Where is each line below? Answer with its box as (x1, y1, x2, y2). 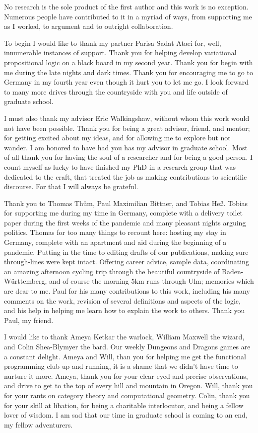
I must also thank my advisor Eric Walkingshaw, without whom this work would (4, 112, 250, 123)
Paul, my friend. (4, 315, 54, 325)
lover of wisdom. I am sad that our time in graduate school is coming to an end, (4, 410, 248, 420)
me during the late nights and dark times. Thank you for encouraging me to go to (4, 67, 253, 77)
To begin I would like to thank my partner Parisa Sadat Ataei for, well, (4, 37, 221, 48)
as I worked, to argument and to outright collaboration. (4, 21, 173, 31)
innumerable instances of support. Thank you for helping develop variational (4, 47, 237, 58)
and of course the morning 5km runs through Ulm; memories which (49, 276, 254, 286)
